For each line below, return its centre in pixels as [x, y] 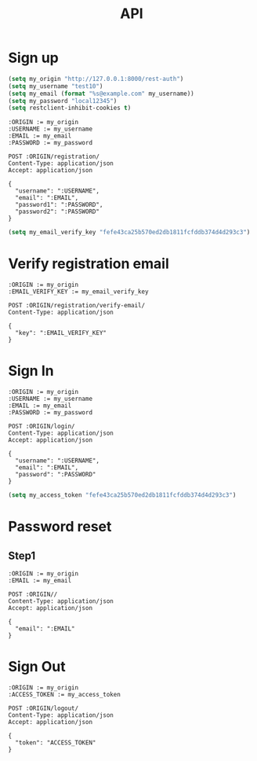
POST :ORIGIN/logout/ [43, 708]
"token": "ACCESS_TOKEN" [56, 743]
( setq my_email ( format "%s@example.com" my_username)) [101, 94]
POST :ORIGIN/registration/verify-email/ [77, 306]
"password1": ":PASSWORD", [59, 205]
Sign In [31, 371]
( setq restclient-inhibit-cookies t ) [70, 108]
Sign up [33, 58]
